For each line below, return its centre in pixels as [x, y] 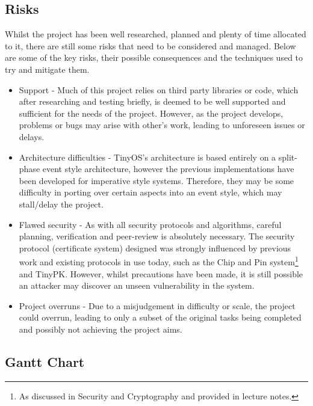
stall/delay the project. [61, 204]
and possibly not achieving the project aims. [101, 329]
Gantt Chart [45, 361]
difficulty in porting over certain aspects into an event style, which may [150, 192]
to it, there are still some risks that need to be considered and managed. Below [150, 45]
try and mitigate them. [47, 69]
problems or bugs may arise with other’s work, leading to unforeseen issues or [162, 125]
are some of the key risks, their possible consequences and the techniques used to [154, 57]
